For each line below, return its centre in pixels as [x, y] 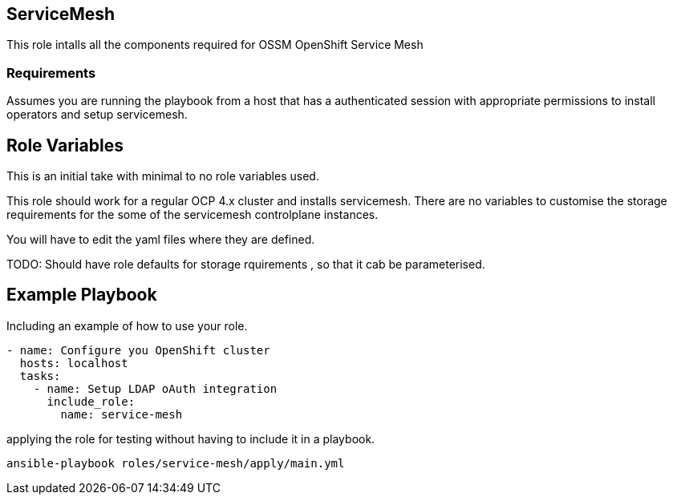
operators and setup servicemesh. [97, 115]
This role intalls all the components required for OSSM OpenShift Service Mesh [215, 45]
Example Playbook [82, 295]
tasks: [40, 376]
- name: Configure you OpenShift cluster [138, 350]
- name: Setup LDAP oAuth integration [155, 388]
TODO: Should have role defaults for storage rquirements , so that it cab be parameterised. [246, 265]
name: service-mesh [122, 414]
